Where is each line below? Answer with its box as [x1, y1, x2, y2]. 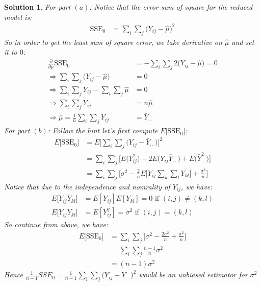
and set [231, 36, 254, 47]
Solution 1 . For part [4, 2, 71, 12]
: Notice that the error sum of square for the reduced [89, 2, 253, 12]
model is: [4, 11, 32, 22]
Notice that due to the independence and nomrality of [4, 181, 170, 192]
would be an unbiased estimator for [139, 269, 248, 280]
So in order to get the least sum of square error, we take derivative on [4, 36, 222, 47]
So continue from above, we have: [4, 219, 109, 230]
